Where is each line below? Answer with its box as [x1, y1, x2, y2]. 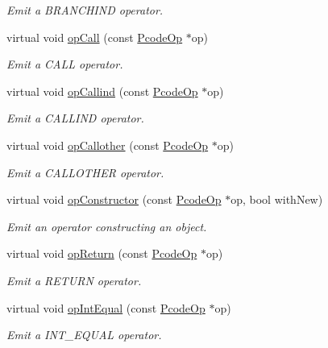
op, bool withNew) [230, 191, 323, 208]
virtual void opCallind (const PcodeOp [6, 82, 198, 99]
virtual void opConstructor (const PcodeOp [6, 191, 222, 208]
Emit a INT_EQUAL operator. [6, 326, 162, 343]
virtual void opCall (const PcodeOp [6, 28, 183, 45]
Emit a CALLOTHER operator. [6, 164, 164, 180]
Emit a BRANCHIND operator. [6, 2, 164, 18]
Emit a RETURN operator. [6, 271, 142, 288]
